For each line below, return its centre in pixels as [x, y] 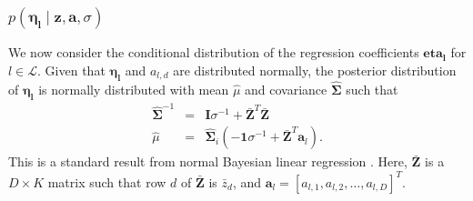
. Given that [71, 70]
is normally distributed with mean [134, 89]
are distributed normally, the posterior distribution [315, 70]
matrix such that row [107, 181]
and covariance [286, 89]
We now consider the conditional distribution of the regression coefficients [214, 52]
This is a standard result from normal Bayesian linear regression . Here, [208, 161]
